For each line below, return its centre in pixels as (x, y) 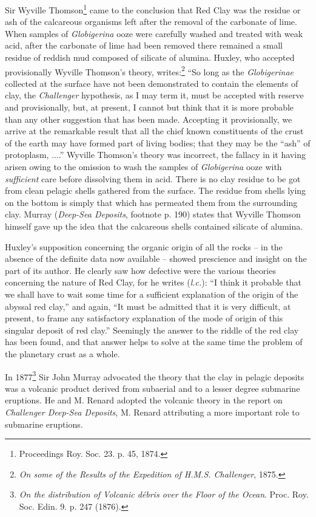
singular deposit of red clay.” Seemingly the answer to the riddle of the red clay (152, 330)
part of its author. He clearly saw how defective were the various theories (140, 270)
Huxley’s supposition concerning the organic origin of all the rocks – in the (144, 246)
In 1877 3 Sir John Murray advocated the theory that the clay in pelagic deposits (155, 375)
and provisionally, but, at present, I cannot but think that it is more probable (150, 107)
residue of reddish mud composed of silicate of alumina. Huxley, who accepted (150, 57)
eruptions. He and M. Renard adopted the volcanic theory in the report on (144, 400)
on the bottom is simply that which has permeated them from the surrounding (151, 202)
